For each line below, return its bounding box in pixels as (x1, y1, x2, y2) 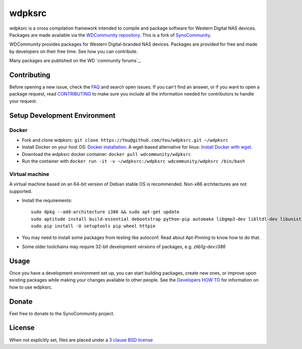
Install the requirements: (22, 198, 72, 204)
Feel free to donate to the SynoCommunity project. (9, 310, 115, 316)
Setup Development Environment (9, 111, 116, 120)
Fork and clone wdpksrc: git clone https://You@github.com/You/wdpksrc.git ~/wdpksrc (22, 137, 229, 143)
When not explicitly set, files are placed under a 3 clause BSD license (9, 337, 153, 343)
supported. (9, 188, 32, 194)
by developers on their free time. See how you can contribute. (9, 48, 138, 54)
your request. (9, 98, 37, 104)
